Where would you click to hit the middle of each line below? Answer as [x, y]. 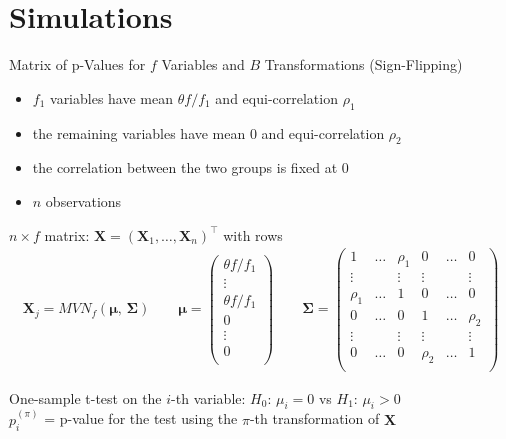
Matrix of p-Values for [77, 64]
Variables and [203, 64]
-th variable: [208, 397]
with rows [253, 234]
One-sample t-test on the [85, 397]
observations [83, 200]
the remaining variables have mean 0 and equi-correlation [208, 132]
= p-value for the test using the [141, 418]
